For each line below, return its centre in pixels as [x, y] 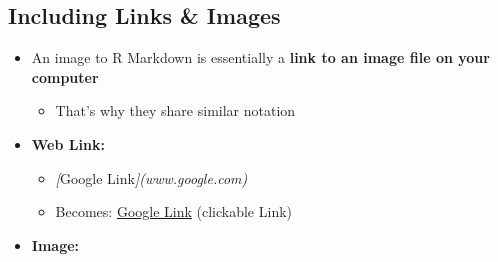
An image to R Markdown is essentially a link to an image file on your [260, 57]
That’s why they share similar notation [175, 110]
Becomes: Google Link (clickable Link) [174, 211]
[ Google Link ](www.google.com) [151, 177]
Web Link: [68, 143]
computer [65, 76]
